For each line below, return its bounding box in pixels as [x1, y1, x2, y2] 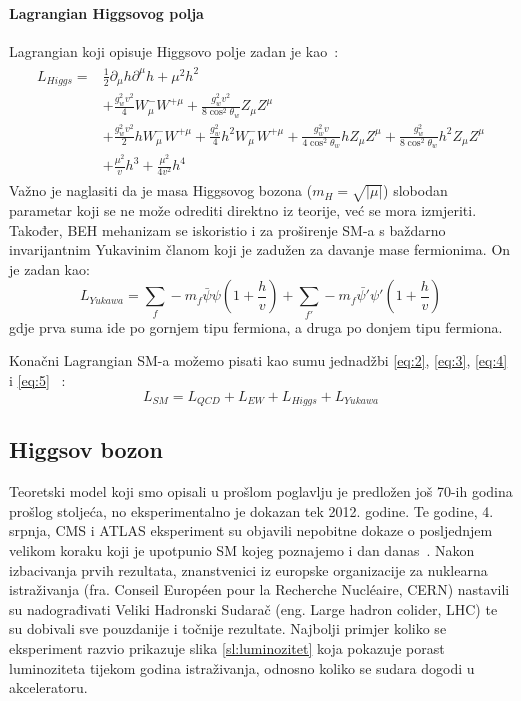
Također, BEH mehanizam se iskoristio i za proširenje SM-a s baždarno [9, 219, 446, 240]
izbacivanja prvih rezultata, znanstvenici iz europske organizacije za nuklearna [9, 559, 488, 580]
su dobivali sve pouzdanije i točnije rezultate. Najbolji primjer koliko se [9, 618, 447, 639]
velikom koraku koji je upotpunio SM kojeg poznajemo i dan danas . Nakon [9, 539, 475, 560]
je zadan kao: [9, 258, 90, 279]
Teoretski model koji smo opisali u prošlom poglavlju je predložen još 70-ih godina [9, 481, 513, 502]
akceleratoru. [9, 677, 88, 698]
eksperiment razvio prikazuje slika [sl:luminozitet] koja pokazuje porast [9, 637, 445, 658]
